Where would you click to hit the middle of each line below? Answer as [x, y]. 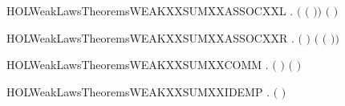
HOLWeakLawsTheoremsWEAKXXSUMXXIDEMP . [138, 91]
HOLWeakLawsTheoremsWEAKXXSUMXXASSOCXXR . [150, 37]
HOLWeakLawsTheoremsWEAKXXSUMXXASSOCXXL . [150, 10]
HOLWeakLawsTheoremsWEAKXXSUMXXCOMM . [138, 65]
